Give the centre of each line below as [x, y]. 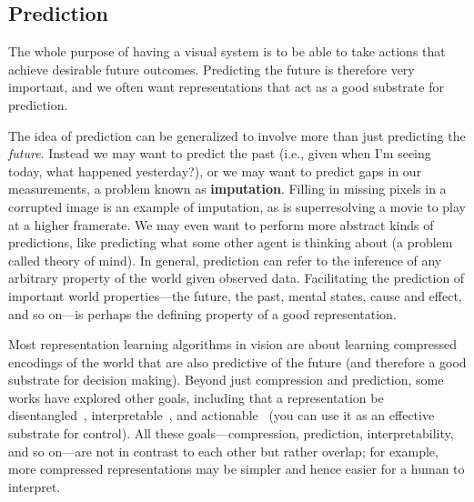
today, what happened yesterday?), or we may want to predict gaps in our [215, 171]
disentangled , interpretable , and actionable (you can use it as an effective [222, 415]
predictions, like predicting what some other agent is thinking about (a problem [231, 242]
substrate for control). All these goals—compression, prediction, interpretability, [231, 433]
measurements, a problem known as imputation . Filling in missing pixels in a [227, 189]
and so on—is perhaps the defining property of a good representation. [202, 313]
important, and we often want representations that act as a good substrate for [226, 87]
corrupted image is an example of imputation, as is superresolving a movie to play [237, 206]
